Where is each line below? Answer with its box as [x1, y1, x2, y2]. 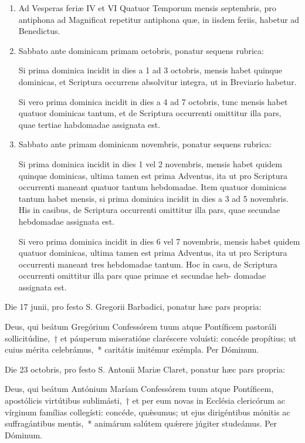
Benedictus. [18, 25, 60, 37]
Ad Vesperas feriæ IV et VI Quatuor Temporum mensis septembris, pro [18, 2, 276, 13]
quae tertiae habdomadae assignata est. [18, 118, 161, 130]
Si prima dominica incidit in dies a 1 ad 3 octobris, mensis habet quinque [18, 64, 282, 76]
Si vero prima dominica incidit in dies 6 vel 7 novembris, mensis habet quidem [18, 235, 300, 247]
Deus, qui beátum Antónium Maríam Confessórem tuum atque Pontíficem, [5, 383, 274, 395]
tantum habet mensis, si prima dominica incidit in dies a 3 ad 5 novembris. [18, 192, 289, 204]
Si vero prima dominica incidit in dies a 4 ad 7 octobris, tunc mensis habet [18, 95, 288, 107]
